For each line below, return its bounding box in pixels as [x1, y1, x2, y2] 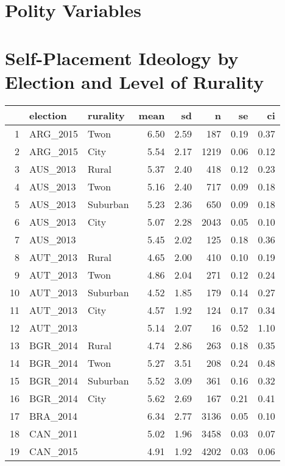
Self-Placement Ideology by [5, 45, 239, 70]
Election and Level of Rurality [5, 69, 264, 94]
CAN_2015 [29, 443, 78, 458]
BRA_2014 [29, 408, 78, 423]
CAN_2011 [29, 426, 78, 440]
